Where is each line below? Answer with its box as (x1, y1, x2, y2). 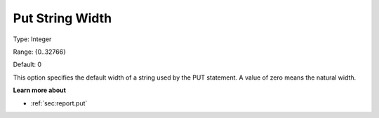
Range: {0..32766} (13, 47, 67, 56)
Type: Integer (13, 35, 52, 43)
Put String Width (13, 10, 112, 26)
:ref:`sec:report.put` (30, 98, 88, 108)
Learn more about (13, 86, 67, 94)
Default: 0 (13, 60, 42, 69)
